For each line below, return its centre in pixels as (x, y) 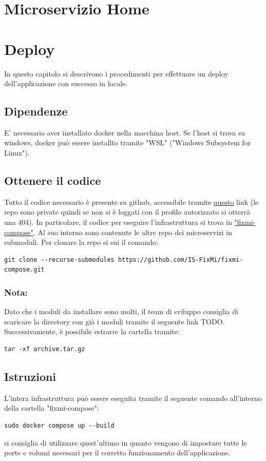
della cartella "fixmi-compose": (52, 408)
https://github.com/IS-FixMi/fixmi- (180, 260)
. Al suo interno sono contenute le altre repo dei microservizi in (133, 232)
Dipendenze (36, 111)
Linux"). (17, 153)
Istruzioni (30, 377)
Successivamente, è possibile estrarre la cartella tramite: (92, 331)
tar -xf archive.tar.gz (45, 349)
